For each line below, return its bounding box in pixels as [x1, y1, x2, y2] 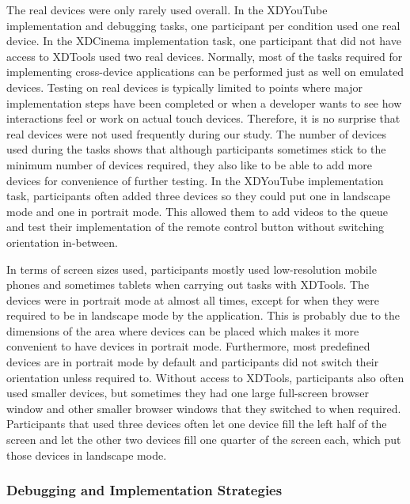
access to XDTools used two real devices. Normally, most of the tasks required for [6, 47, 403, 64]
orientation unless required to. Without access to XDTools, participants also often [6, 369, 404, 385]
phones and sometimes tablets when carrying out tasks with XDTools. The [6, 276, 370, 293]
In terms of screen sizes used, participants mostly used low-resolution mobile [6, 260, 377, 277]
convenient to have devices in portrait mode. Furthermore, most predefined [6, 338, 370, 354]
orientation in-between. [6, 233, 118, 250]
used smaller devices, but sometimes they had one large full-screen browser [6, 385, 370, 401]
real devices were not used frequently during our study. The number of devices [6, 125, 387, 142]
